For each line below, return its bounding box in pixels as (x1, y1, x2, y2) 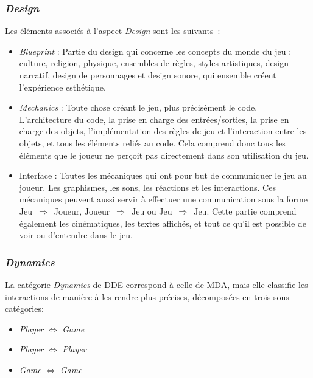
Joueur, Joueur (54, 204, 110, 217)
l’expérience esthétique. (19, 80, 106, 93)
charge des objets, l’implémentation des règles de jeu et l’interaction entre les (19, 125, 307, 137)
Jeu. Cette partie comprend (194, 204, 297, 217)
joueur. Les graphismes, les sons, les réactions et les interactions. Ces (19, 180, 276, 193)
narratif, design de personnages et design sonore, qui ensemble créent (19, 69, 276, 81)
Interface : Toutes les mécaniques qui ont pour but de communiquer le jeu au (19, 169, 307, 182)
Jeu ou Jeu (131, 204, 172, 217)
